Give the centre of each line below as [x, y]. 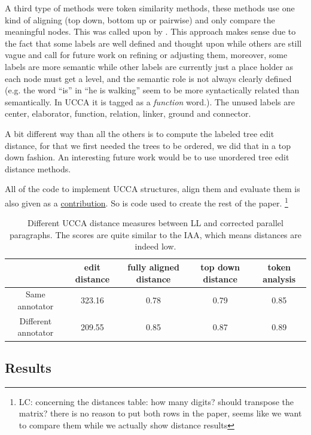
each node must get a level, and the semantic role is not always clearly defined [148, 78]
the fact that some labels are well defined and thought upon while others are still [153, 43]
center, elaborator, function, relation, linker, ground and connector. [128, 113]
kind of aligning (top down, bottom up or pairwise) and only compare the [140, 19]
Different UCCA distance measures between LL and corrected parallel [155, 223]
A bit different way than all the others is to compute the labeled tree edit [140, 133]
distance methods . [38, 168]
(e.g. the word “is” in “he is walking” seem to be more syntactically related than [152, 90]
